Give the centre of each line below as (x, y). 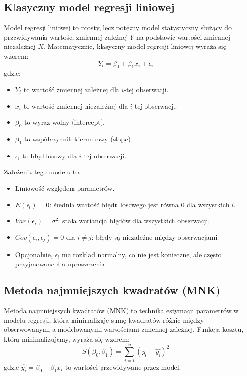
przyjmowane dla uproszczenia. (61, 264)
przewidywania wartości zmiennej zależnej (66, 37)
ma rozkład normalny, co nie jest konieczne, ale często (142, 254)
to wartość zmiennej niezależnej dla (76, 105)
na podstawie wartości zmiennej (183, 37)
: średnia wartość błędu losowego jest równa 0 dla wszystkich (139, 204)
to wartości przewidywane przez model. (123, 367)
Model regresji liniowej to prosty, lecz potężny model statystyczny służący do (118, 27)
